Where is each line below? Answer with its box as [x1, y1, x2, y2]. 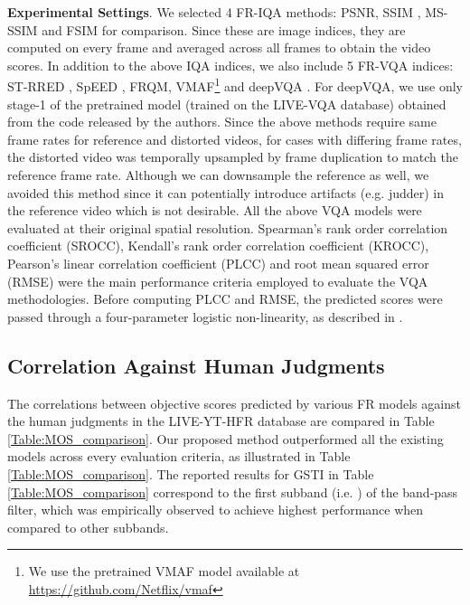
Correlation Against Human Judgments [7, 351, 385, 379]
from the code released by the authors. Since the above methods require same [7, 112, 437, 131]
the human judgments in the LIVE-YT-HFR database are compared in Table [7, 411, 435, 430]
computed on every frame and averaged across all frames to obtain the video [7, 38, 431, 57]
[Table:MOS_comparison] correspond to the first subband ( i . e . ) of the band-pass [7, 482, 458, 501]
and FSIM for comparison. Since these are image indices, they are [42, 20, 406, 39]
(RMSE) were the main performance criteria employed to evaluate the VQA [7, 271, 428, 290]
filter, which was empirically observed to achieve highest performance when [7, 500, 424, 519]
